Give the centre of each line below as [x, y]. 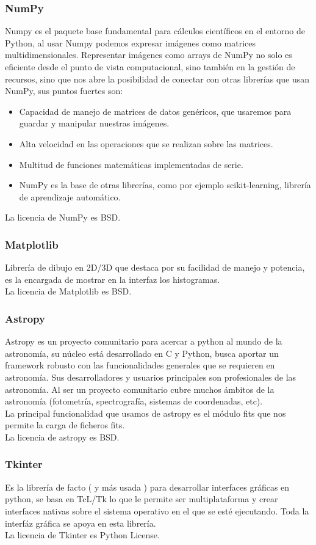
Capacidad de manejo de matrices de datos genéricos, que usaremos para [155, 111]
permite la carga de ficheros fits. [65, 425]
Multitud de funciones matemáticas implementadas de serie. [131, 164]
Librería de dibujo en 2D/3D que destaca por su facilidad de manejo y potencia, [155, 267]
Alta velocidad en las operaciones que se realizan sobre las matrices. [146, 143]
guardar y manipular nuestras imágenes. [94, 123]
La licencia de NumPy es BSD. [63, 217]
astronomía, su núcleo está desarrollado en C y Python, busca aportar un [142, 353]
